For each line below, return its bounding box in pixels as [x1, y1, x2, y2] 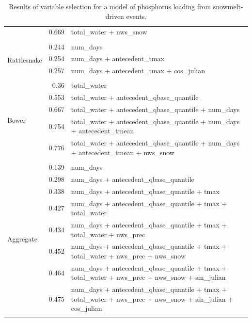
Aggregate [7, 234, 37, 244]
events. [126, 11, 147, 21]
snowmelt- [213, 1, 243, 11]
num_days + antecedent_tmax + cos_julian [71, 65, 205, 76]
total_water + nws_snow [71, 27, 147, 37]
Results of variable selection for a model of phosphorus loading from [9, 1, 211, 11]
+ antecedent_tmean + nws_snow [71, 147, 174, 157]
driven [105, 11, 124, 21]
